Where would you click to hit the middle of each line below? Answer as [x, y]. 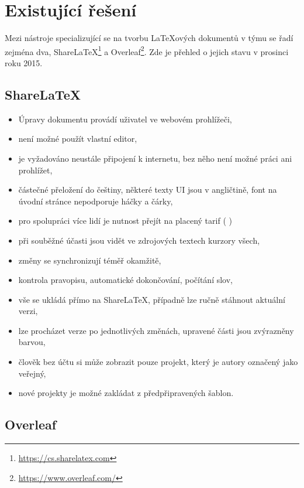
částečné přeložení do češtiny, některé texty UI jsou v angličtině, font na [148, 190]
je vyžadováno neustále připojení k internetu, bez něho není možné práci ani [155, 158]
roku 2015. [24, 62]
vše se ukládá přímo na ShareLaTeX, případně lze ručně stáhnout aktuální [152, 299]
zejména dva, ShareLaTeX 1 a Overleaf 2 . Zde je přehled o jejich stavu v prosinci [147, 50]
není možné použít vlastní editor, [78, 139]
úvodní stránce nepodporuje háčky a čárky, [96, 201]
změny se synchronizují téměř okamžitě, [90, 260]
